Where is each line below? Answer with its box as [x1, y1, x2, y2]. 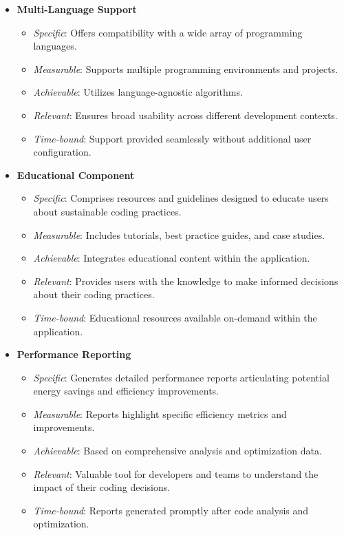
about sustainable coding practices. [33, 204, 182, 218]
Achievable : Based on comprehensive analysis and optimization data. [33, 443, 322, 458]
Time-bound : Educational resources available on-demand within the [33, 310, 317, 324]
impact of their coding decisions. [33, 480, 171, 494]
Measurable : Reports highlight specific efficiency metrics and [33, 406, 287, 421]
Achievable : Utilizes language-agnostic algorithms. [33, 85, 243, 99]
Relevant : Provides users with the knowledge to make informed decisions [33, 273, 338, 288]
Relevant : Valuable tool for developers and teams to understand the [33, 466, 319, 481]
